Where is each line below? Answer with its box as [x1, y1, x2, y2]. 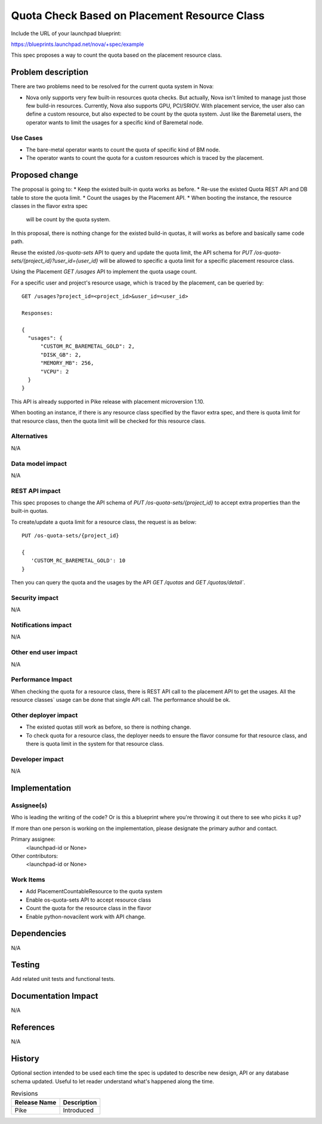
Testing [11, 960, 40, 970]
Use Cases [11, 134, 43, 142]
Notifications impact [11, 621, 72, 629]
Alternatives [11, 432, 48, 441]
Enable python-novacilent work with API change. [26, 913, 146, 920]
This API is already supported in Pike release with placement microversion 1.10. [11, 398, 205, 405]
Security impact [11, 593, 59, 602]
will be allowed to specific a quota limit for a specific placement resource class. [99, 257, 295, 264]
